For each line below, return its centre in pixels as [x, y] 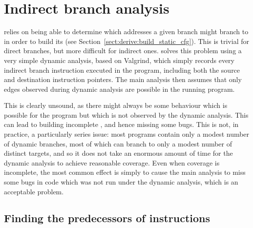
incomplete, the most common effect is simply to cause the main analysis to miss [125, 172]
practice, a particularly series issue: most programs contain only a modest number [127, 134]
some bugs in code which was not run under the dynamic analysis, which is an [121, 182]
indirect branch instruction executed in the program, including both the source [122, 70]
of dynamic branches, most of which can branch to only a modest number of [118, 143]
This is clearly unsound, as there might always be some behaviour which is [116, 105]
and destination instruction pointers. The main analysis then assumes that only [123, 79]
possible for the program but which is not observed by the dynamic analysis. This [126, 114]
